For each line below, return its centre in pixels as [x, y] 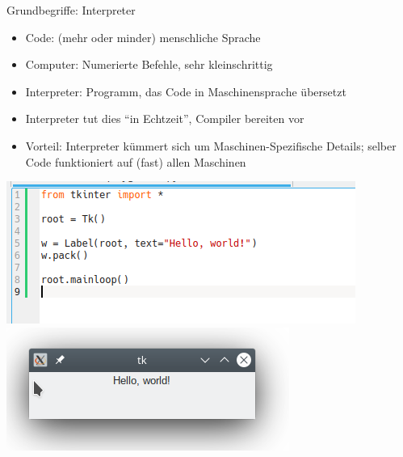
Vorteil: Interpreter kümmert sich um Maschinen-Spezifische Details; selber [211, 145]
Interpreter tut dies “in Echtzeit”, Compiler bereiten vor [165, 118]
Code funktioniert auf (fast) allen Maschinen [136, 161]
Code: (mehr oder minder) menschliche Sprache [143, 37]
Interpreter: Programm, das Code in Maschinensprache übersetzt [186, 91]
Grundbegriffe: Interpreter [71, 10]
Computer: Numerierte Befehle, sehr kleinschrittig [149, 64]
